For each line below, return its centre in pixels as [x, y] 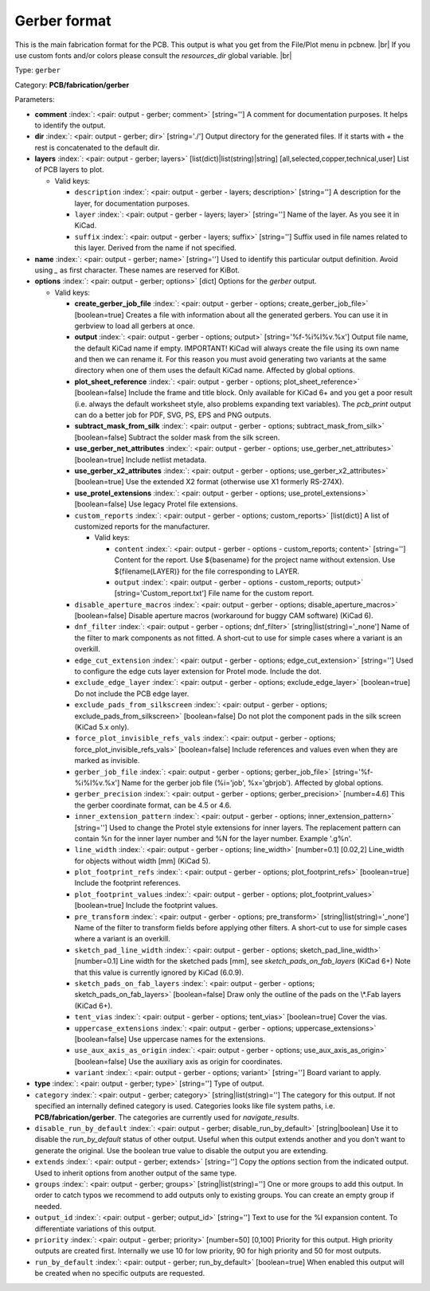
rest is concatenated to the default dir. [97, 147]
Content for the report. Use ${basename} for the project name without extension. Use [255, 560]
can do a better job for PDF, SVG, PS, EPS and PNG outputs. [173, 415]
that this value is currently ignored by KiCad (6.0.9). [159, 972]
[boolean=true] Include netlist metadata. [141, 460]
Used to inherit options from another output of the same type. [136, 1173]
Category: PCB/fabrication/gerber [72, 84]
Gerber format [63, 21]
